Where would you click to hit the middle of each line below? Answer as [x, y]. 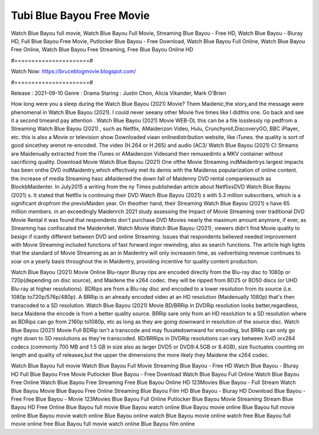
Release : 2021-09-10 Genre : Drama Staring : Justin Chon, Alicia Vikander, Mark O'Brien [119, 93]
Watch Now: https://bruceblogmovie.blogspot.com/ [73, 72]
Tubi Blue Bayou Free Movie [80, 15]
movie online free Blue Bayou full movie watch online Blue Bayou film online [103, 424]
